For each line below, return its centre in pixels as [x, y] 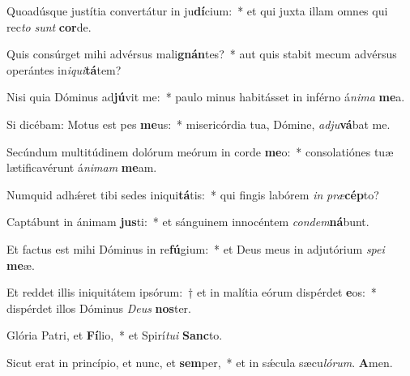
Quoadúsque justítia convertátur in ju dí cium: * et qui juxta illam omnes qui [197, 11]
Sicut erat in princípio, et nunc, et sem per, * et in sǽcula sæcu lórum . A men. [200, 362]
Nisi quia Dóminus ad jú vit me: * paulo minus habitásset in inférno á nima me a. [206, 97]
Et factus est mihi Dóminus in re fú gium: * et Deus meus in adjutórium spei [196, 248]
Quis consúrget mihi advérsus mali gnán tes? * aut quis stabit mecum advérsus [202, 54]
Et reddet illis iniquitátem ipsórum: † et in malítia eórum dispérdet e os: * [192, 292]
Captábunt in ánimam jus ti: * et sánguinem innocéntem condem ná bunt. [188, 222]
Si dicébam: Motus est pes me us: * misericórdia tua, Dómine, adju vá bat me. [199, 124]
